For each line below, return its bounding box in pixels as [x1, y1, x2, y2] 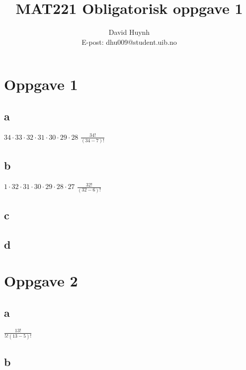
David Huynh [108, 27, 150, 37]
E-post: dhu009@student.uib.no [82, 36, 177, 47]
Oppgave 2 [4, 271, 78, 291]
